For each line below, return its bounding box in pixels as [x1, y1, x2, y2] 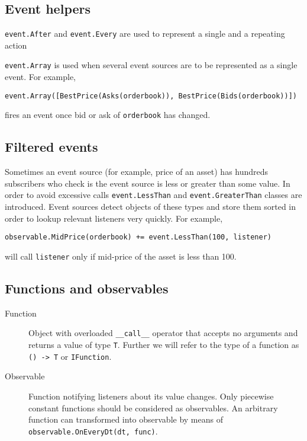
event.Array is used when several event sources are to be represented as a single [5, 59, 298, 71]
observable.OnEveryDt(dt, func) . [28, 424, 158, 437]
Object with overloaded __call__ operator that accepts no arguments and [28, 327, 298, 339]
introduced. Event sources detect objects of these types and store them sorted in [5, 200, 296, 213]
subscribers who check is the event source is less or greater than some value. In [5, 177, 290, 189]
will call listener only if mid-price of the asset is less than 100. [5, 250, 237, 262]
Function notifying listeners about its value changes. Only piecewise [28, 389, 274, 402]
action [5, 39, 27, 51]
